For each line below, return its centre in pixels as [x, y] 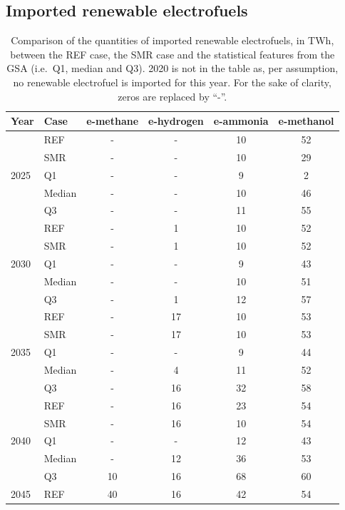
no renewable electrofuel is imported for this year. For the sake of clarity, [172, 82]
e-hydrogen [176, 121]
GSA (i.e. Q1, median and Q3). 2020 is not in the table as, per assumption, [172, 68]
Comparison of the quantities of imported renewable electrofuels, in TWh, [172, 40]
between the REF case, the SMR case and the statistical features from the [172, 54]
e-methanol [306, 121]
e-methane [113, 121]
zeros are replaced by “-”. [172, 96]
